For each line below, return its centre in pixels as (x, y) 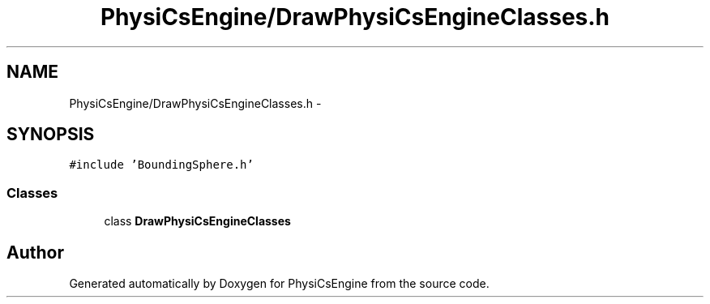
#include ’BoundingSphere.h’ (161, 165)
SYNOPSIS (51, 135)
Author (35, 252)
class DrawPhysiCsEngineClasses (197, 221)
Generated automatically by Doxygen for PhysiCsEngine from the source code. (279, 284)
